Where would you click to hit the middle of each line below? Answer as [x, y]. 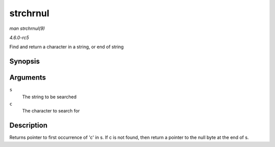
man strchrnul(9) [27, 28]
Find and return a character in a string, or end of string [67, 47]
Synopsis [25, 62]
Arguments [28, 78]
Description [29, 125]
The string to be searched [49, 97]
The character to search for [51, 111]
